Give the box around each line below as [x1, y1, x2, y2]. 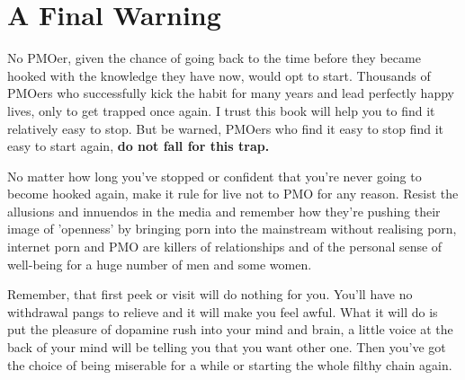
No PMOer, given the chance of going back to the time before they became [7, 49, 421, 67]
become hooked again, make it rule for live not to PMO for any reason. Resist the [7, 184, 459, 203]
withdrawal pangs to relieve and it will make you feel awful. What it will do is [7, 302, 438, 321]
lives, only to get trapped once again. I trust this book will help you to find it [7, 101, 435, 119]
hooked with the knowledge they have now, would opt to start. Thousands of [7, 66, 431, 84]
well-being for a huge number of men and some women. [7, 254, 312, 273]
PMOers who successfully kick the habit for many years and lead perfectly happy [7, 84, 454, 102]
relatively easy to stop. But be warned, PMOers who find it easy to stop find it [7, 119, 444, 137]
